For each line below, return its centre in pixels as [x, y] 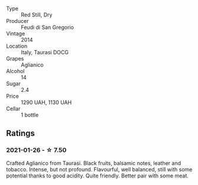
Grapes [15, 59]
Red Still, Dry [37, 15]
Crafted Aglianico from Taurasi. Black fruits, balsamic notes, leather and [94, 163]
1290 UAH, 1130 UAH [46, 102]
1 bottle [30, 115]
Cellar [13, 109]
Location [17, 46]
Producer [17, 21]
